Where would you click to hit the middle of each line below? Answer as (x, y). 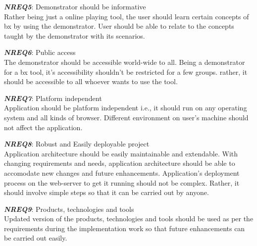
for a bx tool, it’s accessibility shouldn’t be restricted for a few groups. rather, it (126, 72)
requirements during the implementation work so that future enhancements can (125, 228)
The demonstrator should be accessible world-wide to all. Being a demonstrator (125, 62)
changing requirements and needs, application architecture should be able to (120, 163)
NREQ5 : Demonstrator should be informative (75, 6)
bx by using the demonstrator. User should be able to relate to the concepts (119, 26)
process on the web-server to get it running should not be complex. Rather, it (122, 182)
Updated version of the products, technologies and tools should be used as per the (129, 219)
